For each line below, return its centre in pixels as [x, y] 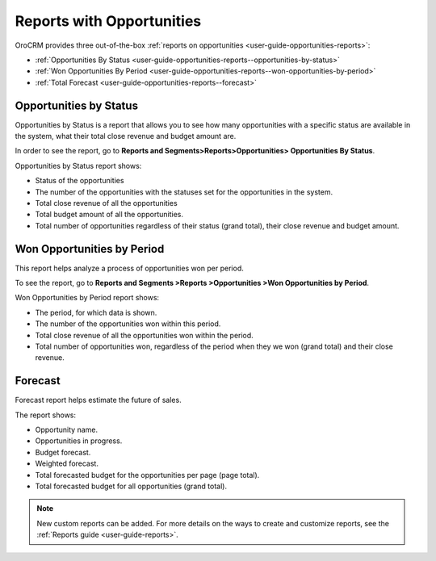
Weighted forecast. [67, 463]
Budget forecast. [63, 452]
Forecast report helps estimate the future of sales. [98, 400]
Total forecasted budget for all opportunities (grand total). [131, 486]
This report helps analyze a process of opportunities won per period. [129, 268]
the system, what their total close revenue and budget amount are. [126, 136]
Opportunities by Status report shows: [78, 165]
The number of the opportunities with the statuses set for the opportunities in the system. [184, 192]
